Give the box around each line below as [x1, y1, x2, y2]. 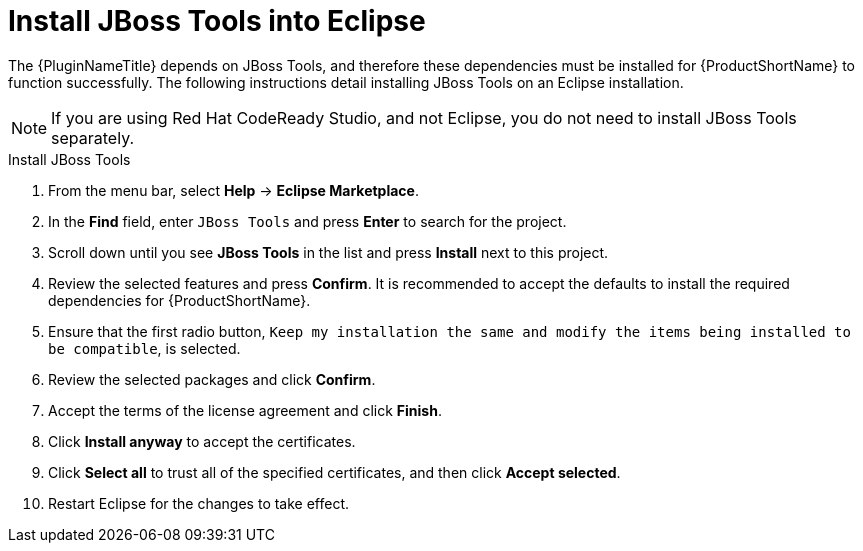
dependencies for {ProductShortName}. [48, 291, 311, 309]
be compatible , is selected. [48, 339, 241, 357]
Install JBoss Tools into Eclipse [8, 4, 426, 38]
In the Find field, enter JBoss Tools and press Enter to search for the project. [48, 212, 567, 230]
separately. [51, 127, 135, 148]
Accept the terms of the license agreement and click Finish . [48, 401, 442, 419]
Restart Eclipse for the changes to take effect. [48, 494, 350, 512]
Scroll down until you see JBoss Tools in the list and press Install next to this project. [48, 243, 609, 261]
